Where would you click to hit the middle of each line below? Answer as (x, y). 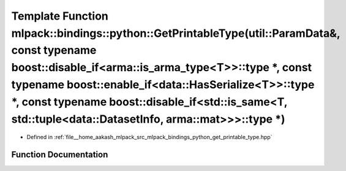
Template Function (60, 16)
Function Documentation (60, 155)
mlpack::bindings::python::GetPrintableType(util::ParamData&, (176, 33)
